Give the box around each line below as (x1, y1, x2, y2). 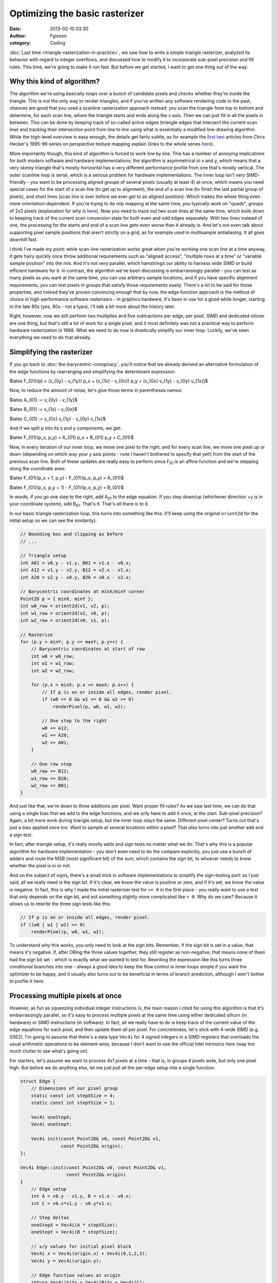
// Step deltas (31, 1215, 69, 1221)
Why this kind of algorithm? (9, 77, 100, 86)
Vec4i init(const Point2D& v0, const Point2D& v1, (31, 1136, 161, 1142)
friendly (9, 179, 26, 185)
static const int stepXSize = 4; (31, 1093, 115, 1098)
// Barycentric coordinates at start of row (31, 646, 145, 652)
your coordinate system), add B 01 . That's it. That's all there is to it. (9, 501, 149, 508)
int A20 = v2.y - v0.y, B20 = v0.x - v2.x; (20, 574, 132, 580)
